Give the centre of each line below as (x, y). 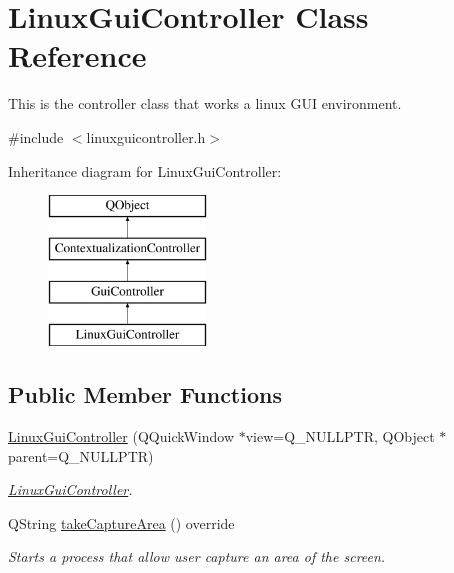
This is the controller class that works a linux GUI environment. (205, 103)
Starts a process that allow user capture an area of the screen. (197, 556)
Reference (77, 55)
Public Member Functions (145, 394)
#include (36, 136)
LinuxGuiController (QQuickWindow (121, 436)
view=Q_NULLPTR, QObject (340, 436)
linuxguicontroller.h (146, 136)
